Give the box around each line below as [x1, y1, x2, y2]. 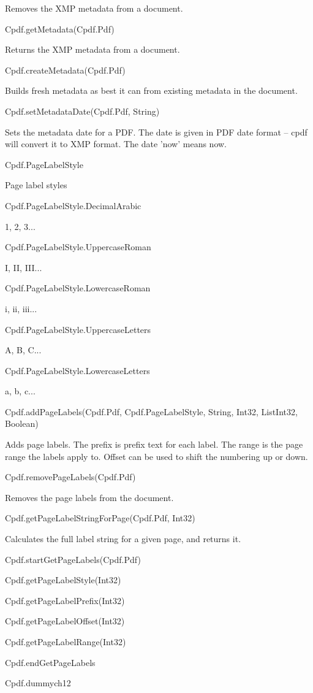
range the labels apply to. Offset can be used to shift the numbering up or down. [5, 450, 308, 462]
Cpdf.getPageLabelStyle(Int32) [5, 573, 121, 586]
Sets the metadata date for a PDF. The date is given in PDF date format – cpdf [5, 125, 307, 138]
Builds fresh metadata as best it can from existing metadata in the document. [5, 84, 298, 97]
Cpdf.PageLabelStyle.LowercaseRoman [5, 281, 151, 294]
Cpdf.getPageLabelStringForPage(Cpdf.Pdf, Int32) [5, 511, 195, 524]
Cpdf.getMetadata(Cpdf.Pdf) [5, 22, 115, 35]
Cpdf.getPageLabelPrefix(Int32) [5, 594, 125, 607]
